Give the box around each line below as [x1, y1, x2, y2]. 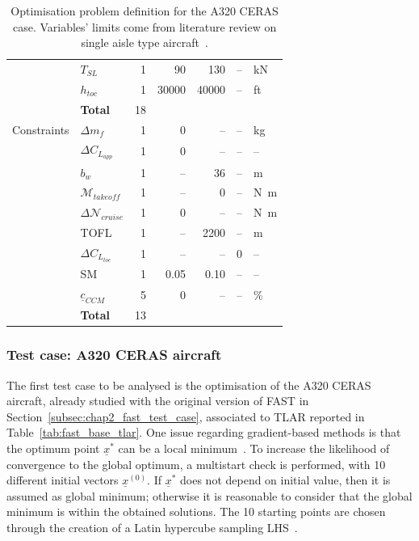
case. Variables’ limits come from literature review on [12, 18, 277, 35]
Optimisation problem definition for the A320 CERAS [10, 2, 279, 19]
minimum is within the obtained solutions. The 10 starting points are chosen [6, 503, 386, 520]
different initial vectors [6, 471, 119, 488]
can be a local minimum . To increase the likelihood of [118, 440, 390, 457]
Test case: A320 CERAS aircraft [6, 344, 222, 365]
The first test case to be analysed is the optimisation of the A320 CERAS [6, 376, 371, 393]
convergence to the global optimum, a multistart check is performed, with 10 [6, 455, 386, 472]
